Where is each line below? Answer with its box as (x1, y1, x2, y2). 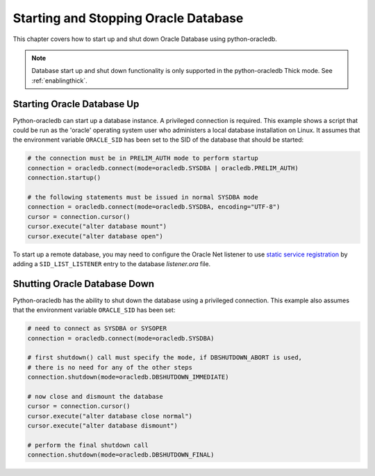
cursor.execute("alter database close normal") (27, 412, 192, 420)
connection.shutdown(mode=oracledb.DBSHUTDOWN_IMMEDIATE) (27, 373, 229, 381)
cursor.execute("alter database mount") (27, 222, 167, 231)
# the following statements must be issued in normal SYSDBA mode (27, 193, 258, 201)
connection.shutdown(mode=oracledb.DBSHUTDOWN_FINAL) (27, 451, 215, 459)
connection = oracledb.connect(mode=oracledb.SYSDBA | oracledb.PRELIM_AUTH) (27, 164, 299, 172)
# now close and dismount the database (27, 393, 163, 400)
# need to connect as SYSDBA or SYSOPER (27, 325, 167, 333)
